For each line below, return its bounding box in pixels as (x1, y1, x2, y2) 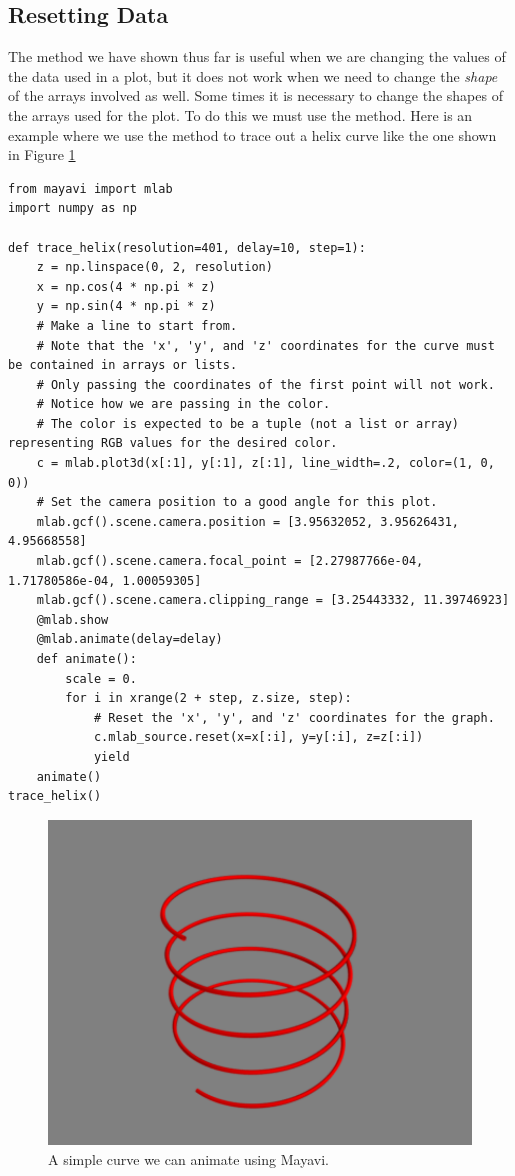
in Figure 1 (8, 144, 76, 165)
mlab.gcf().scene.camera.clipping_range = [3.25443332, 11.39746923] (36, 593, 510, 608)
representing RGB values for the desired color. (8, 436, 338, 451)
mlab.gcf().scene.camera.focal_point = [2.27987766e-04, (36, 554, 424, 569)
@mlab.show (36, 612, 109, 627)
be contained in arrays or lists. (8, 358, 238, 373)
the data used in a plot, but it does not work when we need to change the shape (8, 65, 498, 86)
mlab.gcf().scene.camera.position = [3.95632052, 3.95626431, (36, 514, 460, 529)
